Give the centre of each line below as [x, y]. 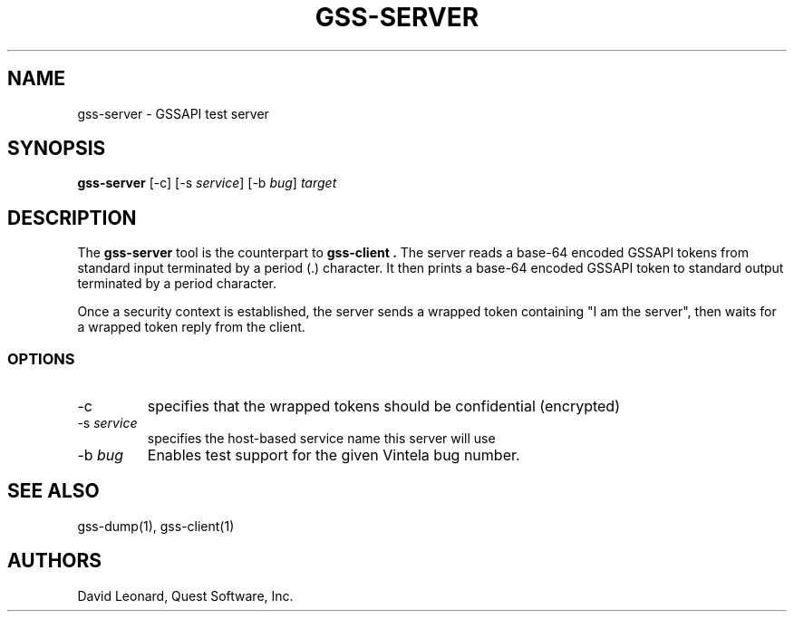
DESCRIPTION [72, 218]
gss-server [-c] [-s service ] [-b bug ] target [207, 183]
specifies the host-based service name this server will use [321, 439]
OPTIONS [41, 358]
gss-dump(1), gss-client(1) [156, 526]
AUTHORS [55, 561]
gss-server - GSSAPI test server [173, 113]
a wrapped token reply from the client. [191, 327]
